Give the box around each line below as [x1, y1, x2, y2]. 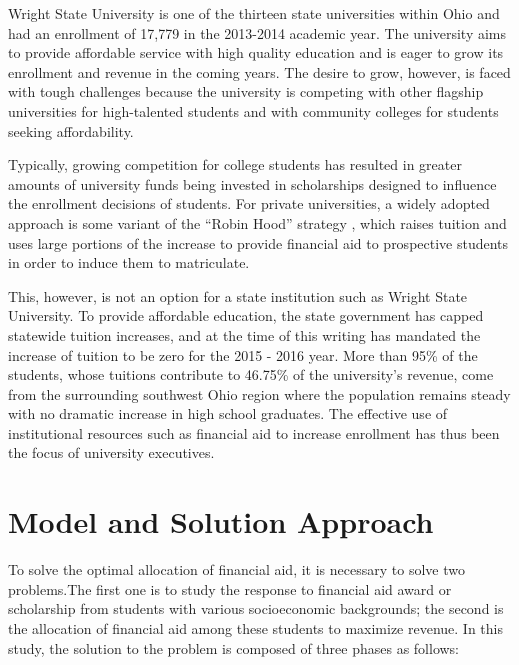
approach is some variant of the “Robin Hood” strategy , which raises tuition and [8, 212, 507, 233]
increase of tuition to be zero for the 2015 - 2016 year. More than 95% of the [8, 344, 478, 365]
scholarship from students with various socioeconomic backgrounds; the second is [8, 598, 504, 619]
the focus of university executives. [8, 442, 215, 463]
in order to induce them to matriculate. [8, 252, 250, 273]
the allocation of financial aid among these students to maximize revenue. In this [8, 617, 503, 638]
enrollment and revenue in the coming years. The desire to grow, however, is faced [8, 61, 511, 82]
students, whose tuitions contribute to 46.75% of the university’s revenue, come [8, 364, 494, 385]
